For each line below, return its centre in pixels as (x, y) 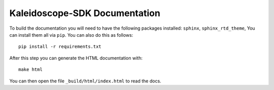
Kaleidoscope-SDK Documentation (85, 13)
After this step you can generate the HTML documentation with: (76, 58)
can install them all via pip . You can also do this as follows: (71, 35)
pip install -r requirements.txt (60, 47)
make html (30, 70)
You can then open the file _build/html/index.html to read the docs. (85, 81)
